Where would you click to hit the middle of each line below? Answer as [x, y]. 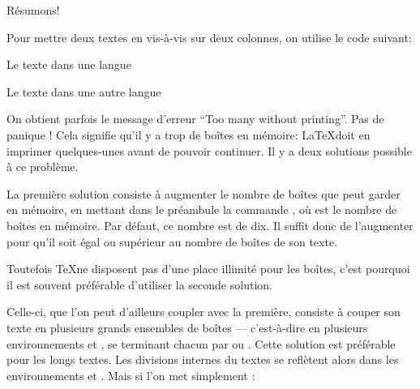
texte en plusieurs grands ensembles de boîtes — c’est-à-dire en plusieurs [187, 327]
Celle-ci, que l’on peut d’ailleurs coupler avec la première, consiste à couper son [204, 312]
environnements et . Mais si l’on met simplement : [131, 375]
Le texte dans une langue [69, 64]
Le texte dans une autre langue [84, 91]
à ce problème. [43, 167]
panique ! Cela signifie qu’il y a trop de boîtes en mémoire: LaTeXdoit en [189, 134]
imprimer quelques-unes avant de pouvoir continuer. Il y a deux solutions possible [209, 150]
